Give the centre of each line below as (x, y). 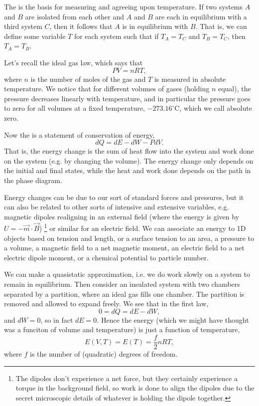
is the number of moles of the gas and (88, 79)
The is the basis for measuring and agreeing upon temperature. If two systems (124, 6)
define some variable (35, 36)
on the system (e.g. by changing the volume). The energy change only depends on (129, 160)
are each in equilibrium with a (201, 16)
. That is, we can (221, 26)
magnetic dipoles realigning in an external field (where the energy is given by (122, 216)
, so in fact (57, 319)
